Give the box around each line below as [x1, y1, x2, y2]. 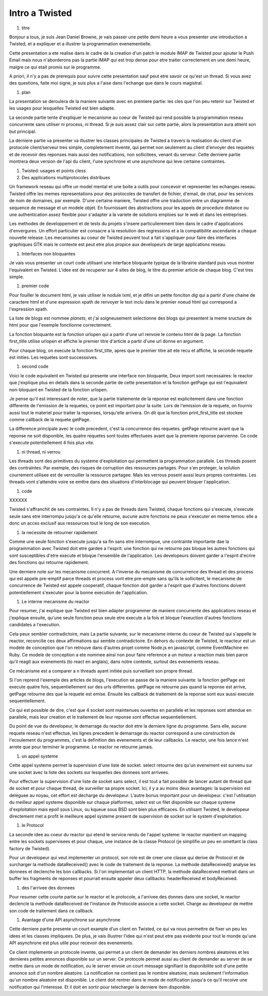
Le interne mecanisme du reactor [21, 599, 90, 605]
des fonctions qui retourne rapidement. [9, 559, 89, 565]
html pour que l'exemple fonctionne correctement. [9, 322, 112, 328]
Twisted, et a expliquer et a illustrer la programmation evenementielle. [9, 41, 152, 47]
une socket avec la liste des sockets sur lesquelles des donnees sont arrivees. [9, 769, 170, 775]
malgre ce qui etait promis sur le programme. [9, 64, 101, 70]
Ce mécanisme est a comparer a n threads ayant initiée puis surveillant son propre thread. [9, 667, 194, 674]
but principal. [9, 128, 37, 134]
